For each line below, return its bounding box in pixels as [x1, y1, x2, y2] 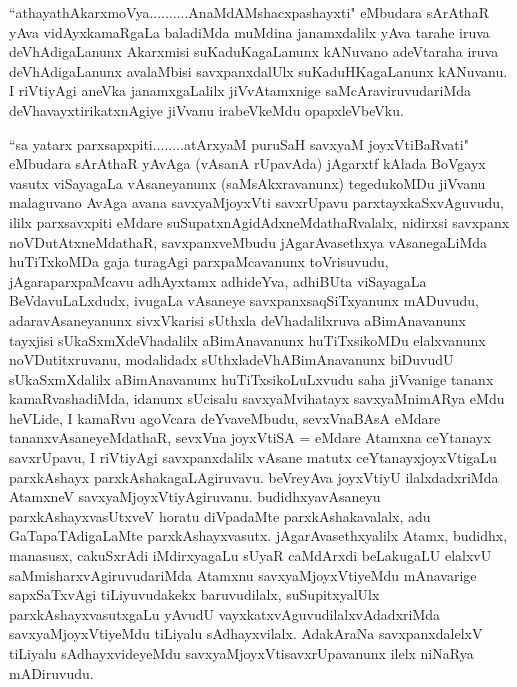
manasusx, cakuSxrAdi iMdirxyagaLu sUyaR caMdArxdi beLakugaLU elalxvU [9, 545, 492, 566]
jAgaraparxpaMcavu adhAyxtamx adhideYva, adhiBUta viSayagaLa [9, 270, 427, 291]
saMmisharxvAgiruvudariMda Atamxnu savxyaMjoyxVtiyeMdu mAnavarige [9, 564, 477, 585]
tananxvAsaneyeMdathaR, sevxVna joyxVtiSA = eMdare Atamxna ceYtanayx [9, 427, 491, 448]
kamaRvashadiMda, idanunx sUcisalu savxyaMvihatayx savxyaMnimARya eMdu [9, 388, 505, 409]
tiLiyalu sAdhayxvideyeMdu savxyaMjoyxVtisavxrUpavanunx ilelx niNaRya [9, 643, 474, 663]
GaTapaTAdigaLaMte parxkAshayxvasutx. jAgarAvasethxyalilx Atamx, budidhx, [9, 525, 508, 546]
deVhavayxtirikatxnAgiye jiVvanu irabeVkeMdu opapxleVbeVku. [9, 99, 404, 120]
